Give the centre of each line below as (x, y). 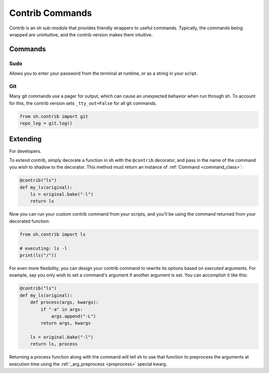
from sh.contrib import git (54, 116)
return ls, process (54, 344)
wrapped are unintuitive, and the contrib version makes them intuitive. (81, 34)
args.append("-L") (74, 316)
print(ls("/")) (38, 255)
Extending (25, 139)
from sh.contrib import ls (53, 234)
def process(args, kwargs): (65, 302)
